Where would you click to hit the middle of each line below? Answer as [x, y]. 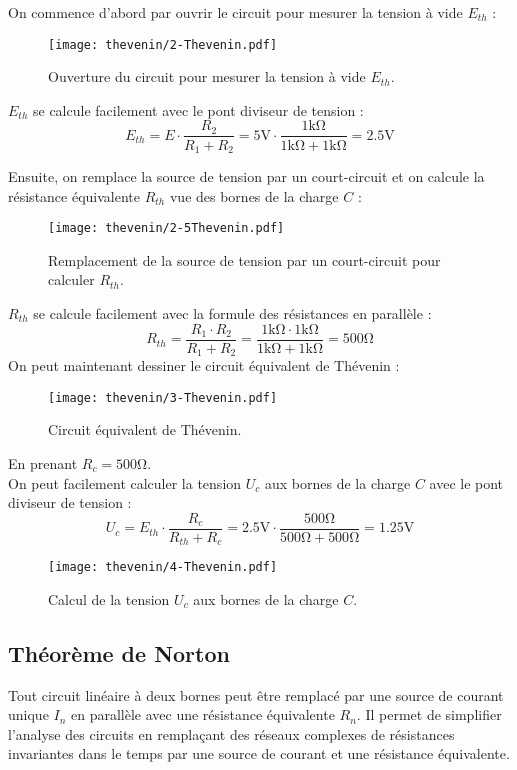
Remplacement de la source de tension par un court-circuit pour [244, 259]
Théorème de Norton [119, 652]
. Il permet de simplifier [429, 714]
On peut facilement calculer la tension [125, 482]
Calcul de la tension [109, 598]
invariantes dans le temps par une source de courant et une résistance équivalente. [259, 753]
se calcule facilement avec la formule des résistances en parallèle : [232, 312]
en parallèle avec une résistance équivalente [203, 714]
